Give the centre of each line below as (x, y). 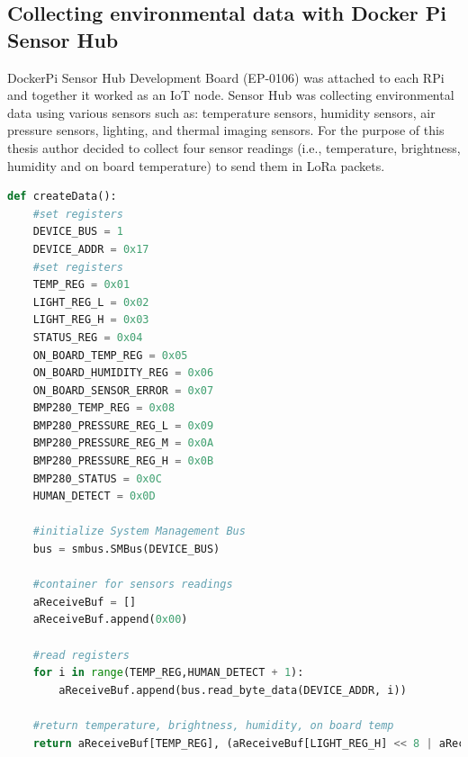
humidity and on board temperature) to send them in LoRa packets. (196, 165)
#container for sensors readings (133, 585)
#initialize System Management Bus (139, 532)
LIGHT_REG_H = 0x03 (91, 320)
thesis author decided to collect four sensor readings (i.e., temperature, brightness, (234, 147)
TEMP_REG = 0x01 (81, 285)
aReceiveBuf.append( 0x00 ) (110, 620)
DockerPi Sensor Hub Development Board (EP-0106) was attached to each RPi (226, 77)
